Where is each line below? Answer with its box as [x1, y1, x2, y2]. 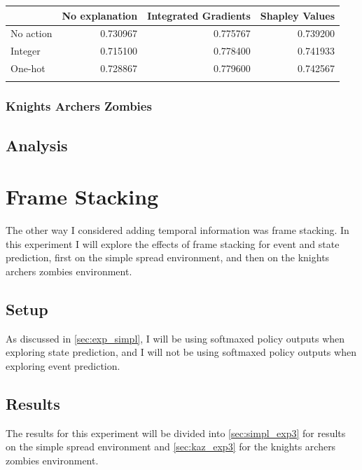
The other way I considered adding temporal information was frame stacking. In [6, 223, 349, 237]
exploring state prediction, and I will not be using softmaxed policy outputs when [6, 345, 356, 359]
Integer [11, 43, 41, 58]
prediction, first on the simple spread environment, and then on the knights [6, 250, 330, 265]
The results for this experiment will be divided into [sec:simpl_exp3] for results [6, 425, 346, 440]
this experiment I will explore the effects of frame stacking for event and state [6, 236, 340, 251]
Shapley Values [260, 8, 335, 22]
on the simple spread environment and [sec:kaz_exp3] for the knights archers [6, 439, 336, 454]
